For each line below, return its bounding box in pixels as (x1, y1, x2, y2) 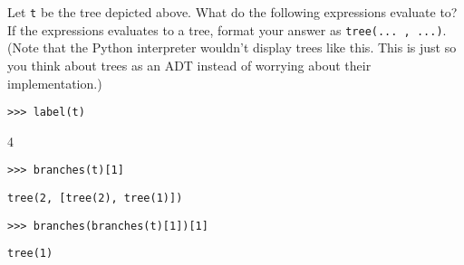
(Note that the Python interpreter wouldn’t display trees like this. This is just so (7, 38, 457, 57)
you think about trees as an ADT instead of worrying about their (7, 55, 372, 74)
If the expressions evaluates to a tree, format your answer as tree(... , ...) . (7, 20, 447, 39)
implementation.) (7, 73, 102, 92)
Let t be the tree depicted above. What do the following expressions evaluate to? (7, 3, 458, 21)
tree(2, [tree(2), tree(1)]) (7, 192, 183, 204)
